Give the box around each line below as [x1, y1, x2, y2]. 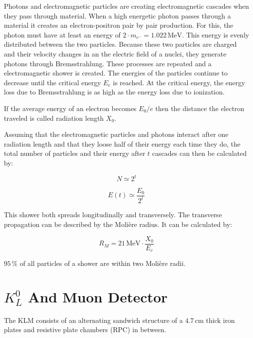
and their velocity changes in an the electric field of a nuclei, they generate [4, 48, 227, 58]
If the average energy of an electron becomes [4, 103, 137, 113]
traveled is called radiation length [4, 113, 104, 123]
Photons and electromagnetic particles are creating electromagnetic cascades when [4, 1, 249, 11]
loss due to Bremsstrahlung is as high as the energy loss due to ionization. [4, 87, 225, 97]
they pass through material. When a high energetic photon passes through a [4, 10, 231, 20]
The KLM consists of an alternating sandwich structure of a [4, 315, 183, 325]
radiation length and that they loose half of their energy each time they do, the [4, 138, 240, 149]
